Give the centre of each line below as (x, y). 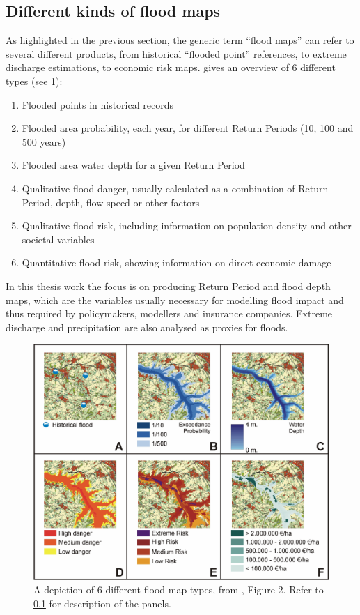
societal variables (58, 239)
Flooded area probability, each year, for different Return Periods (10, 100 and (188, 128)
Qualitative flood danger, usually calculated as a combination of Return (175, 188)
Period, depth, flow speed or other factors (111, 202)
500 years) (44, 141)
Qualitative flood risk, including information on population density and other (187, 226)
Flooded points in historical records (97, 104)
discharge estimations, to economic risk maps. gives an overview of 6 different (171, 67)
